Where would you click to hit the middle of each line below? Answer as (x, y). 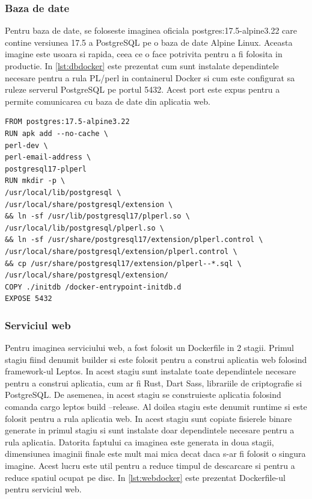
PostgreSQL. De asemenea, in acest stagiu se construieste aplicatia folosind (143, 395)
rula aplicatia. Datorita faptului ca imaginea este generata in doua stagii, (139, 442)
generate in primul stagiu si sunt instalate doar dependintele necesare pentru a (150, 430)
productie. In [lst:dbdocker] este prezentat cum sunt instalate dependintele (142, 66)
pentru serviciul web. (43, 489)
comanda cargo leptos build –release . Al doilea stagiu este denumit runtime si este (156, 407)
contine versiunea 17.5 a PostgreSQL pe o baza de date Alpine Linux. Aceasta (149, 42)
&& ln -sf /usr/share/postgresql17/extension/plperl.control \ (134, 240)
